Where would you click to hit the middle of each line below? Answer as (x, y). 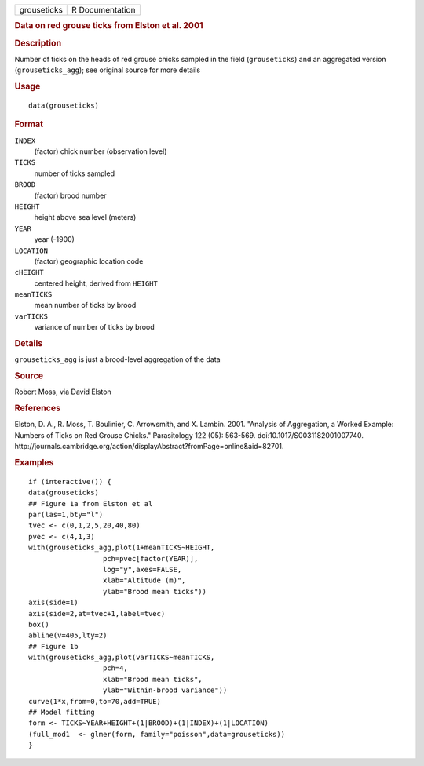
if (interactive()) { (70, 481)
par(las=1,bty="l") (66, 515)
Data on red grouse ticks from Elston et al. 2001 (109, 26)
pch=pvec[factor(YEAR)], (150, 558)
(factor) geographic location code (89, 261)
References (38, 408)
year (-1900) (54, 239)
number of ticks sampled (75, 173)
